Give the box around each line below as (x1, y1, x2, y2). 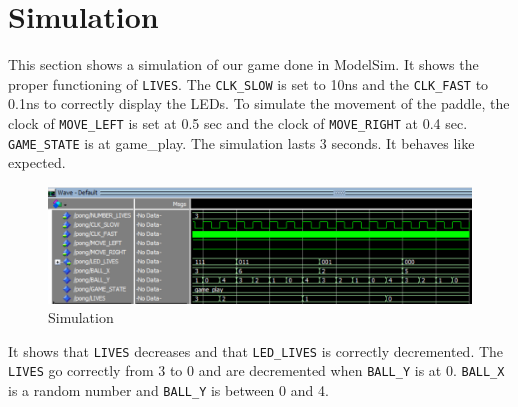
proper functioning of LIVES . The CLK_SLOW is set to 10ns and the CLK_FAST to (8, 73, 489, 94)
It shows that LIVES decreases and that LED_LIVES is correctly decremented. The (8, 340, 504, 361)
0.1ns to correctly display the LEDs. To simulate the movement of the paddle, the (8, 93, 510, 114)
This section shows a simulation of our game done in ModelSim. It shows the (8, 54, 479, 75)
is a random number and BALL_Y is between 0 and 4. (8, 380, 329, 401)
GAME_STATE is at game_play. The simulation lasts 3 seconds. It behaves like (8, 132, 475, 153)
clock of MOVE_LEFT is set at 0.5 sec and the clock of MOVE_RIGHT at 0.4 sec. (8, 112, 468, 133)
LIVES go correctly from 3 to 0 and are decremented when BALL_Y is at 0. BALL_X (8, 360, 505, 381)
